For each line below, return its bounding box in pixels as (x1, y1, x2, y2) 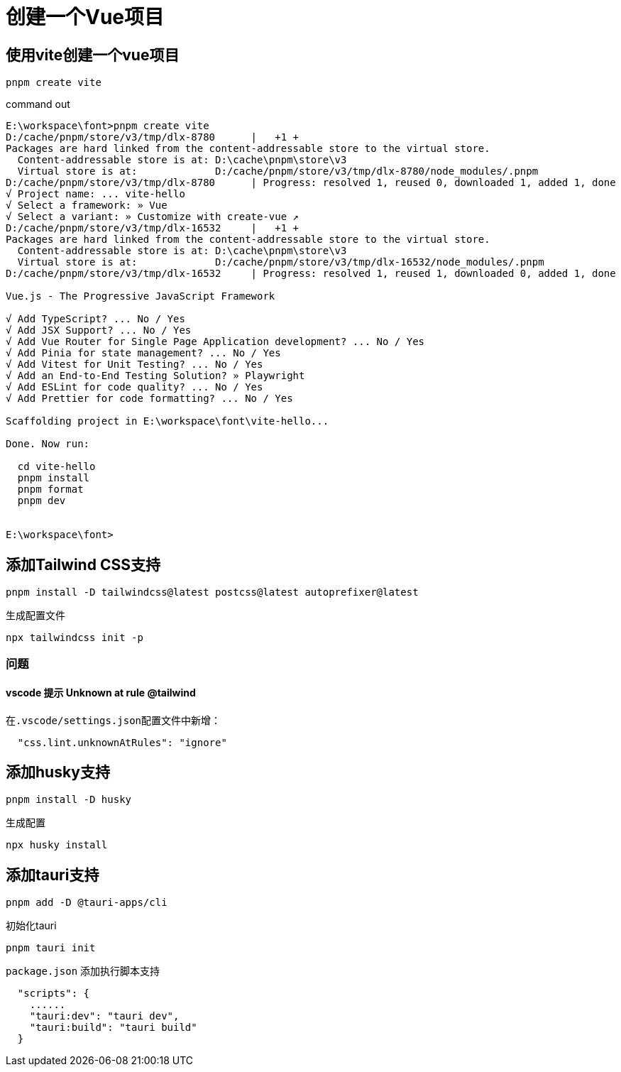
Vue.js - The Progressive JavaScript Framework (6, 290, 275, 302)
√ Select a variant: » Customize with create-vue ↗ (6, 211, 299, 223)
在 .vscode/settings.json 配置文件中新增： (6, 713, 221, 726)
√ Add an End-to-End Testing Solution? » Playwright (6, 370, 305, 382)
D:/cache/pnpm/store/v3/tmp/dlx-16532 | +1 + (6, 222, 299, 234)
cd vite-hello (17, 461, 96, 473)
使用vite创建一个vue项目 (6, 45, 180, 64)
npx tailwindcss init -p (6, 632, 143, 644)
